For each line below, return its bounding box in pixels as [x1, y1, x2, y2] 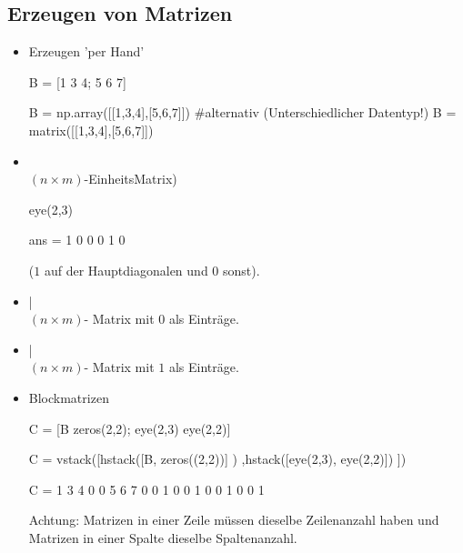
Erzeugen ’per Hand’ [28, 42, 145, 61]
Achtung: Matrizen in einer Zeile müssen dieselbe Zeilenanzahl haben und [28, 510, 439, 529]
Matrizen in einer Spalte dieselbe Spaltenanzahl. [28, 528, 297, 547]
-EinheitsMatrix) [84, 169, 177, 188]
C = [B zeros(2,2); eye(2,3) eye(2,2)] [28, 418, 231, 437]
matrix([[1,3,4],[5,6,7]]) [28, 120, 154, 139]
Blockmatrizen [28, 387, 109, 407]
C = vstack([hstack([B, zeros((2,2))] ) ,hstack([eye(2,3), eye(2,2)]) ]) [28, 449, 407, 468]
